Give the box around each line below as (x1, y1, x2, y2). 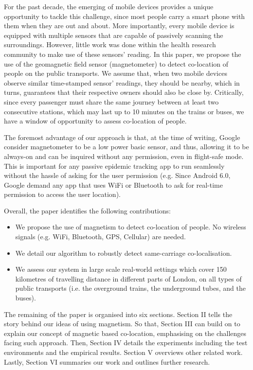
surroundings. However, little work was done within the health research (4, 39, 216, 50)
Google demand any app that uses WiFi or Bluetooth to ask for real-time (4, 179, 223, 190)
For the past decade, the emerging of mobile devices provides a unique (4, 1, 214, 11)
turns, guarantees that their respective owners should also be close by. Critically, (4, 87, 244, 97)
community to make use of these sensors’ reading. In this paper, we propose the (4, 49, 241, 59)
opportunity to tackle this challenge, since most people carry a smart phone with (4, 11, 245, 21)
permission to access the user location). (4, 189, 121, 199)
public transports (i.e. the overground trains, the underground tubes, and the (15, 283, 246, 293)
